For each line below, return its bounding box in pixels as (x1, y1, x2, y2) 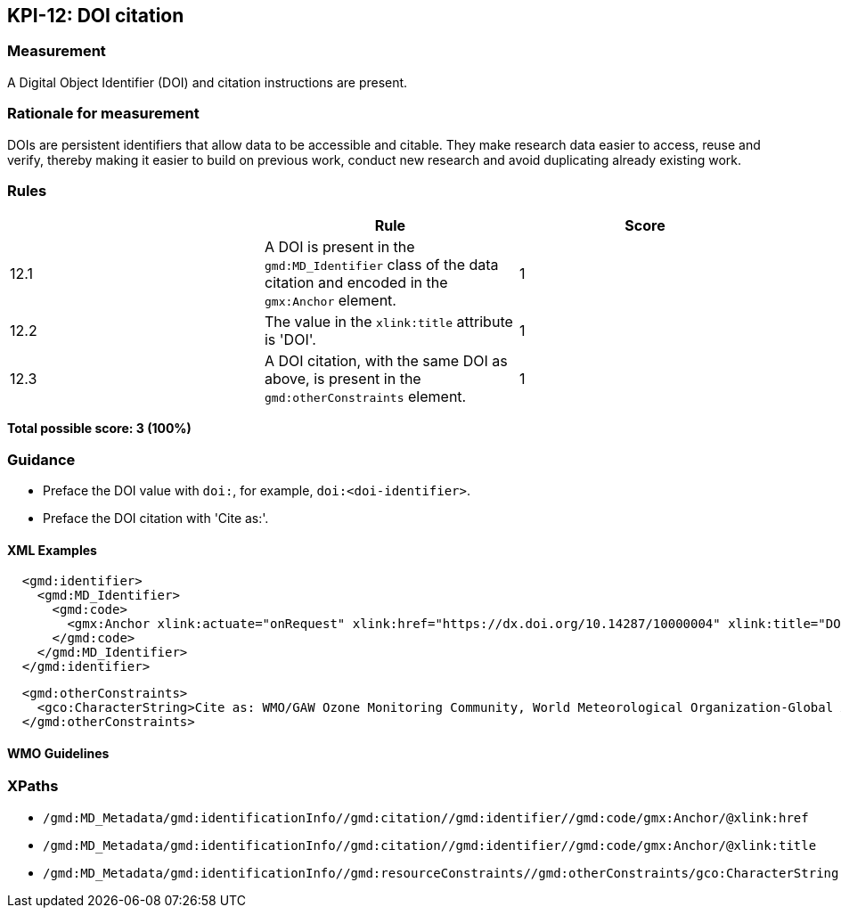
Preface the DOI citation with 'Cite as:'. (43, 511, 269, 527)
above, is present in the (264, 370, 421, 388)
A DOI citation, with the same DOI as (264, 352, 508, 371)
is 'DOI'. (264, 331, 316, 349)
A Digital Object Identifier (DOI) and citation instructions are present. (7, 74, 408, 90)
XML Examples (7, 542, 97, 558)
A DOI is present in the (264, 238, 415, 257)
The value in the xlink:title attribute (264, 313, 513, 331)
